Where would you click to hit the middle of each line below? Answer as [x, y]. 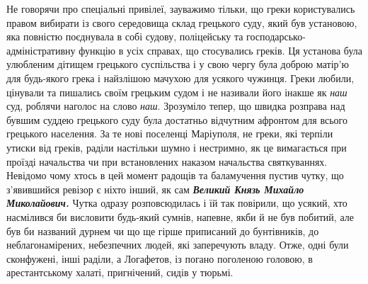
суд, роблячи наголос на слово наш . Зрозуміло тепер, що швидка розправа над [176, 106]
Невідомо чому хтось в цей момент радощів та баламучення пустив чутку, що [175, 175]
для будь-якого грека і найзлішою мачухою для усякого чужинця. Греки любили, [180, 78]
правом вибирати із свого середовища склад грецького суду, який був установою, [182, 22]
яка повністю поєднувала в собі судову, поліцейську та [125, 36]
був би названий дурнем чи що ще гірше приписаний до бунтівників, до [163, 231]
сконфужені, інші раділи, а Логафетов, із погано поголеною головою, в [160, 258]
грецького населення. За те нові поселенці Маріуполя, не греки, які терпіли [170, 134]
